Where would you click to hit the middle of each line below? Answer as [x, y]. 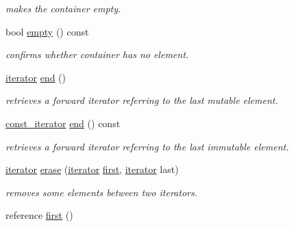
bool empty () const [47, 31]
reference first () [39, 215]
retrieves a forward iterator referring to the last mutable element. [142, 100]
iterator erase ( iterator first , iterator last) [92, 169]
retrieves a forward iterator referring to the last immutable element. [147, 146]
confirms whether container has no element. [97, 54]
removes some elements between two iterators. [101, 192]
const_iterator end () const [63, 123]
